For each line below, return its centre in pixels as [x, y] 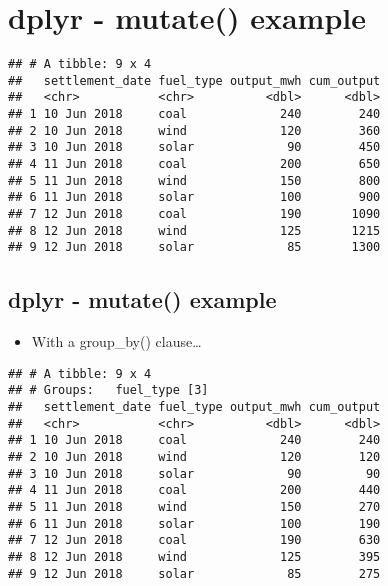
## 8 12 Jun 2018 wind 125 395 [194, 557]
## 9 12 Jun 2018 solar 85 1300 [194, 247]
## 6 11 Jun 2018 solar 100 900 [194, 197]
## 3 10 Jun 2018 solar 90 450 [194, 147]
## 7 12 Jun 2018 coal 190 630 [194, 540]
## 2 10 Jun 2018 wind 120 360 [194, 130]
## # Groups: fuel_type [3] [108, 390]
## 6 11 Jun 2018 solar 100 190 [194, 523]
